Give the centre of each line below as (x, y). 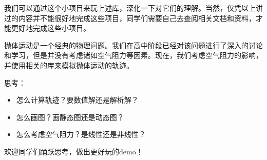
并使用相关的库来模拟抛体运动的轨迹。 (69, 65)
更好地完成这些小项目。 (51, 28)
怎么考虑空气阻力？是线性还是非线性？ (81, 134)
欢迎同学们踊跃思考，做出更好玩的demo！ (74, 151)
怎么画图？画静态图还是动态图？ (70, 117)
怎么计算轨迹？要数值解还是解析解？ (77, 100)
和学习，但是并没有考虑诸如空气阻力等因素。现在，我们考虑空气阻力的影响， (133, 55)
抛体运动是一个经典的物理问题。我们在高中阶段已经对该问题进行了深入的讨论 (133, 45)
